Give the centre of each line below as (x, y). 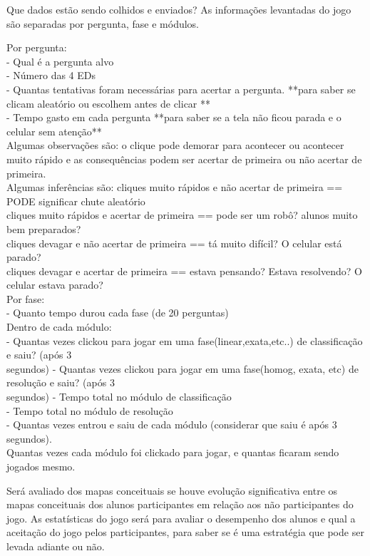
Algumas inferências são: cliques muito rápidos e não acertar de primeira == (175, 187)
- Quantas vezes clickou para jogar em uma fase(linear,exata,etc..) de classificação (185, 340)
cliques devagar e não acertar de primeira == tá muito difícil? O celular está (174, 243)
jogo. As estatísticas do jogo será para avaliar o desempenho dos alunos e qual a (181, 518)
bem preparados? (44, 228)
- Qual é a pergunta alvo (60, 61)
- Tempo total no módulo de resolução (90, 410)
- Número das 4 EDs (51, 75)
